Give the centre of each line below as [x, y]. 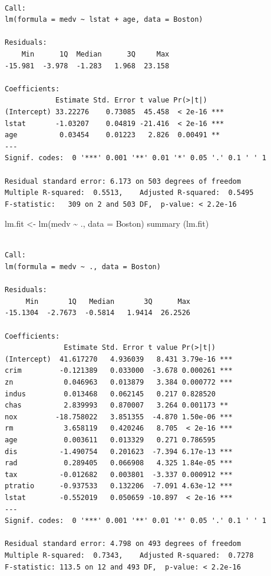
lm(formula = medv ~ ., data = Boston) [83, 267]
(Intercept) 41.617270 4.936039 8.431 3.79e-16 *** [119, 359]
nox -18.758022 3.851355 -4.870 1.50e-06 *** [119, 417]
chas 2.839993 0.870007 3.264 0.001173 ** [117, 405]
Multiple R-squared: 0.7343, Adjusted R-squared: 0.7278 [129, 555]
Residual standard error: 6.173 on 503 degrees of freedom [123, 181]
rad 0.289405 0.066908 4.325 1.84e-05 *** [119, 463]
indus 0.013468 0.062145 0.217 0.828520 [110, 394]
